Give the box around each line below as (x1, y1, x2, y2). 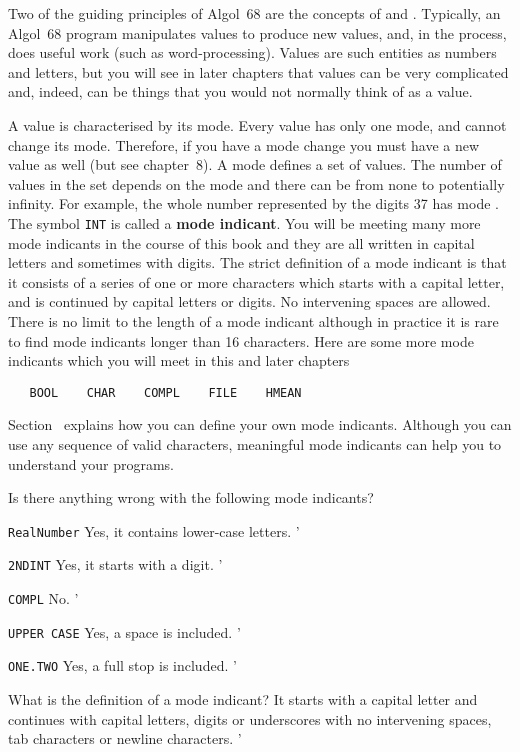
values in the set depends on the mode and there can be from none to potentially (8, 173, 505, 194)
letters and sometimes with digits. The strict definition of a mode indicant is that (8, 252, 507, 273)
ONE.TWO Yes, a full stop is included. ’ (8, 655, 237, 676)
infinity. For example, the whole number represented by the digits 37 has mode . (8, 193, 499, 214)
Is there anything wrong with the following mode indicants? (8, 487, 374, 508)
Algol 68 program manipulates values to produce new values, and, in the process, (8, 22, 507, 43)
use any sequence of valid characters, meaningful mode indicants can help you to (8, 434, 502, 454)
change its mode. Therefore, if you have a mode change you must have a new (8, 134, 480, 155)
